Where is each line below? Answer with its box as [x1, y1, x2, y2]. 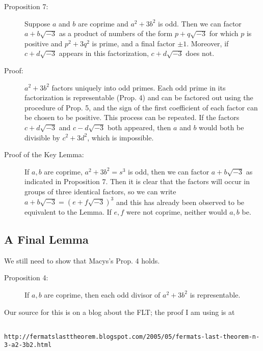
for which [209, 28, 239, 39]
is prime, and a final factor [92, 38, 175, 48]
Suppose [24, 18, 50, 28]
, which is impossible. [87, 132, 154, 142]
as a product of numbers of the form [59, 28, 173, 39]
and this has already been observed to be [116, 196, 245, 207]
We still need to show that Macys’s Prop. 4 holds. [4, 255, 160, 266]
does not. [186, 48, 215, 58]
